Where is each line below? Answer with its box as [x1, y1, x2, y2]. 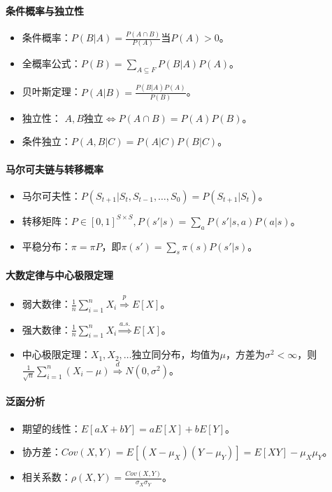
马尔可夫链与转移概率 [6, 161, 103, 176]
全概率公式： [22, 56, 81, 71]
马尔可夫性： [22, 188, 81, 203]
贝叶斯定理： [22, 84, 81, 99]
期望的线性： [22, 421, 81, 435]
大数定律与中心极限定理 [6, 268, 113, 282]
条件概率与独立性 [6, 3, 84, 18]
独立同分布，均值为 [131, 347, 220, 362]
